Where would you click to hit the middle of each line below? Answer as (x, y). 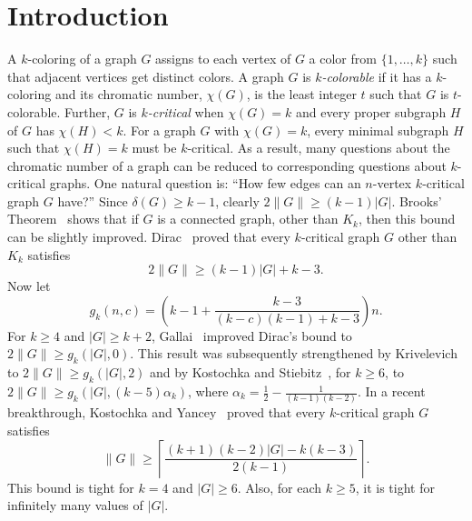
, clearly (237, 200)
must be (154, 148)
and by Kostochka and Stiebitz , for (251, 372)
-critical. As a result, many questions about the (319, 148)
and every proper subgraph (371, 111)
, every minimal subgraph (378, 130)
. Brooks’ (417, 200)
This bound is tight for (71, 487)
